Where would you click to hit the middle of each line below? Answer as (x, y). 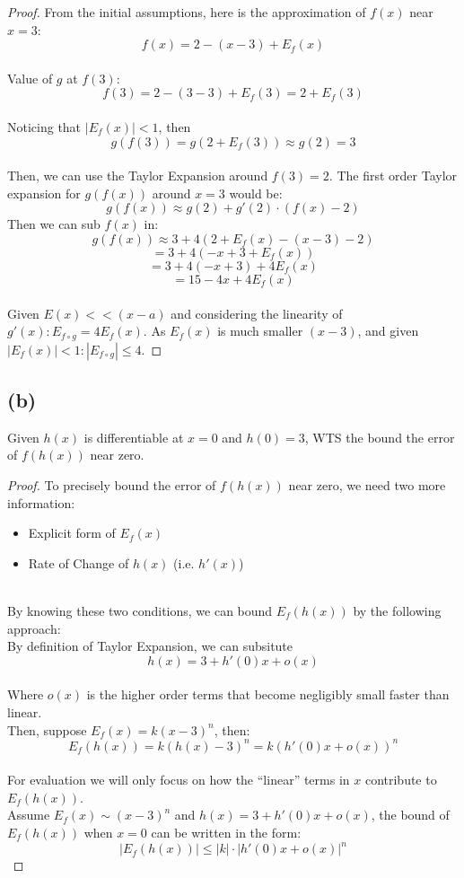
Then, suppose (47, 729)
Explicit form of (72, 533)
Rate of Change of (79, 562)
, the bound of (410, 815)
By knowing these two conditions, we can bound (140, 610)
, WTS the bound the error (380, 437)
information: (41, 502)
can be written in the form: (226, 832)
